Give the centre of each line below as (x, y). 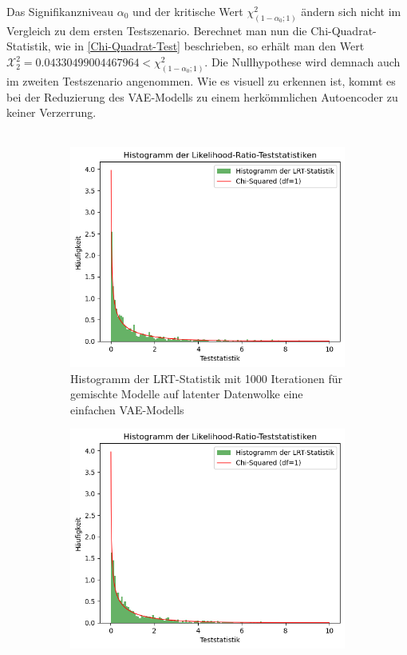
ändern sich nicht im (351, 11)
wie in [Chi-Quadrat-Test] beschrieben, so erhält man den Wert (209, 46)
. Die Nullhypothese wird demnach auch (302, 62)
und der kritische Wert (188, 11)
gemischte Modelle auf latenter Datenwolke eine (187, 394)
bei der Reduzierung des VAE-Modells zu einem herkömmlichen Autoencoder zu (202, 96)
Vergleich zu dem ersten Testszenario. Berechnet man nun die (157, 30)
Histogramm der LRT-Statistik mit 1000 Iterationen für (206, 378)
